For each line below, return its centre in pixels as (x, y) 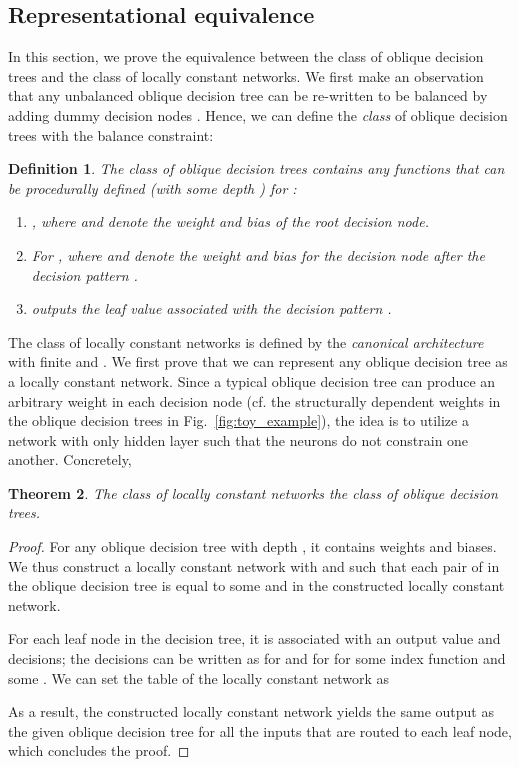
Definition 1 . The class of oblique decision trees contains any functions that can (256, 168)
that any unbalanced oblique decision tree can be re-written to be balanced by (248, 95)
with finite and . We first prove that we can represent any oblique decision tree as (258, 361)
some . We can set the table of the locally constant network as (199, 677)
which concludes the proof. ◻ (99, 750)
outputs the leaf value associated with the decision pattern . (211, 308)
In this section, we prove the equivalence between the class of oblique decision (246, 56)
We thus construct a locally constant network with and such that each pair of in (254, 565)
